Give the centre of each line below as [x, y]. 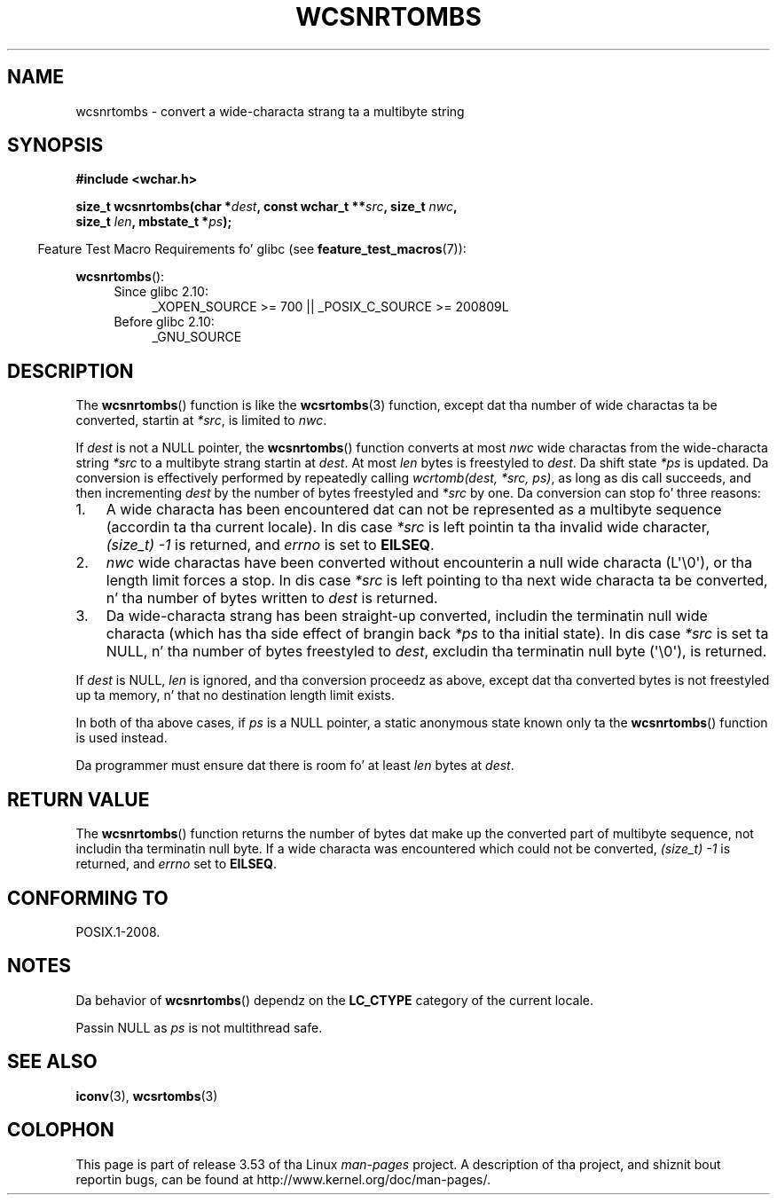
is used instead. [122, 738]
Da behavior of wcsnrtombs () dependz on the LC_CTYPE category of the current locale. [335, 1000]
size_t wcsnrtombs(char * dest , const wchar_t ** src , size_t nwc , [267, 207]
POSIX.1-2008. [118, 931]
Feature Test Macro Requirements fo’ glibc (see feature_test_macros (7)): [252, 249]
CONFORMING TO [88, 898]
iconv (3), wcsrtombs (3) [147, 1096]
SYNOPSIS [55, 145]
